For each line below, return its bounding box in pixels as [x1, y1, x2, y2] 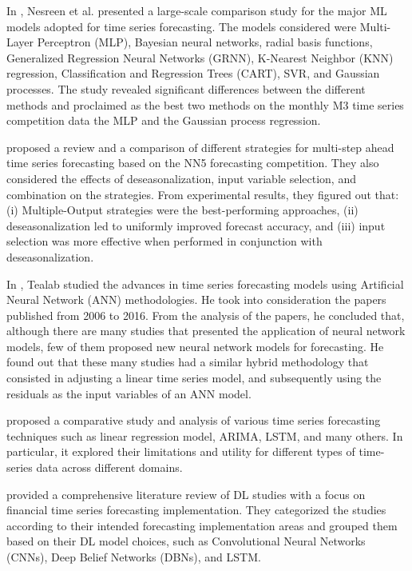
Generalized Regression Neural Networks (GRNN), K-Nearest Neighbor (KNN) [6, 49, 394, 66]
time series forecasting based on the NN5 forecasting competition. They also [6, 154, 379, 171]
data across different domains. [36, 459, 183, 476]
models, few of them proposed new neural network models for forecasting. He [6, 337, 384, 354]
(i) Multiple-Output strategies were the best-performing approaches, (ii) [6, 202, 359, 218]
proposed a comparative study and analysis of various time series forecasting [6, 412, 381, 429]
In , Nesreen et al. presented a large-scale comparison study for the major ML [6, 2, 387, 18]
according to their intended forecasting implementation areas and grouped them [6, 517, 398, 533]
